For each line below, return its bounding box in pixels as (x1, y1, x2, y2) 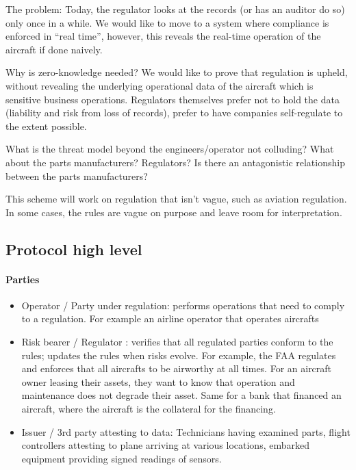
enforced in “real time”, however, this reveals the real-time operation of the (5, 29, 321, 43)
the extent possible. (5, 118, 87, 133)
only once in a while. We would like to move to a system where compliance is (5, 15, 329, 29)
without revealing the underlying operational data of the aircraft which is (5, 78, 314, 92)
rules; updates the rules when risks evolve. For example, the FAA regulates (21, 348, 336, 362)
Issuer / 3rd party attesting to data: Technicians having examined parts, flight (21, 424, 351, 439)
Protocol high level (5, 238, 142, 259)
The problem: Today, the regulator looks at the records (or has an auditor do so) (5, 2, 345, 16)
